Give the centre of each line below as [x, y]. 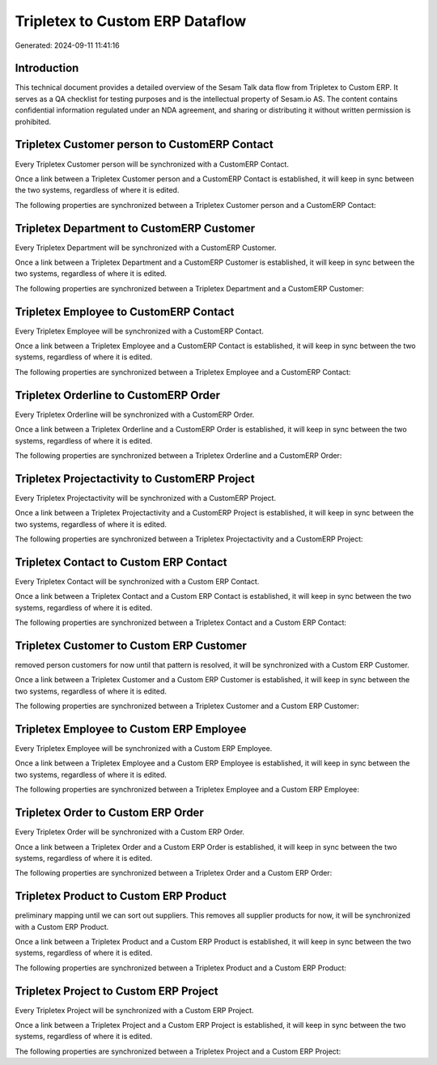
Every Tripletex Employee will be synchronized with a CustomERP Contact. [140, 331]
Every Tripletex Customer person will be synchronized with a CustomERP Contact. [152, 164]
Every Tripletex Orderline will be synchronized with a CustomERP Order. [135, 414]
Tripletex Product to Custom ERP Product [121, 896]
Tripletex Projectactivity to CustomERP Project [135, 479]
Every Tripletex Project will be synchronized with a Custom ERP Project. [134, 1010]
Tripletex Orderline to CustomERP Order [117, 395]
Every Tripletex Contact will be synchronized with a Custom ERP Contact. [137, 581]
